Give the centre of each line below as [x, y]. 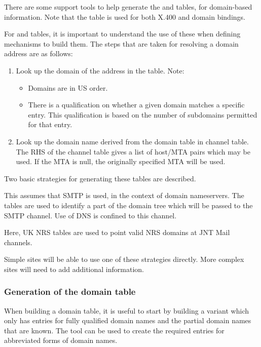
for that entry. [50, 124]
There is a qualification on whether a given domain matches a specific [136, 105]
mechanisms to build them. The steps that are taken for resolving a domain [121, 43]
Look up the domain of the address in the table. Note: [100, 70]
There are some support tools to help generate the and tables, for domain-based [128, 7]
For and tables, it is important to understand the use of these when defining [122, 34]
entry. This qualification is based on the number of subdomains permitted [143, 114]
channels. [18, 242]
